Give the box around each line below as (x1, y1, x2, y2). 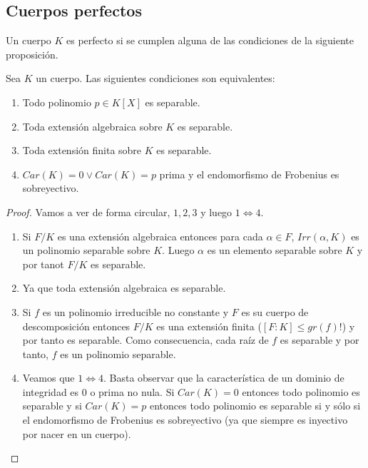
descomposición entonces (22, 318, 131, 333)
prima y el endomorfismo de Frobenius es (159, 166, 339, 181)
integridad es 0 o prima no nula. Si (22, 384, 175, 399)
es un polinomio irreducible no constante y (42, 304, 229, 319)
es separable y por (280, 332, 359, 347)
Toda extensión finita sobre (22, 143, 142, 158)
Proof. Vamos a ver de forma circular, (6, 204, 170, 219)
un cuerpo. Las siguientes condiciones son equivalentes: (36, 71, 275, 86)
